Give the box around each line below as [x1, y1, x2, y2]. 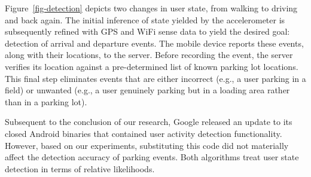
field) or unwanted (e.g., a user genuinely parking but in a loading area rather [5, 84, 290, 96]
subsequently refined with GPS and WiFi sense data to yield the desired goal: [5, 25, 290, 38]
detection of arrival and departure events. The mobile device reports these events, [5, 36, 304, 49]
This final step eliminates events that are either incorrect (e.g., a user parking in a [5, 72, 306, 84]
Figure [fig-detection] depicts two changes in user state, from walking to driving [5, 2, 298, 14]
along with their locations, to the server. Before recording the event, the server [5, 48, 293, 61]
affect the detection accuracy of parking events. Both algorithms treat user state [5, 151, 299, 163]
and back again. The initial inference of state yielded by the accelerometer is [5, 13, 285, 26]
